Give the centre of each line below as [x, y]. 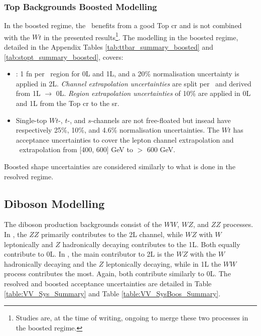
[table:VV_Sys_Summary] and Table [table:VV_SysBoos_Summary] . [112, 293]
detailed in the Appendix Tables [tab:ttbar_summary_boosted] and [109, 47]
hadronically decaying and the [50, 263]
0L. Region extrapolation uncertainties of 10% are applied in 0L [153, 93]
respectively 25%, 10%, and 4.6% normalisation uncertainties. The [117, 130]
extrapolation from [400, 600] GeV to [76, 149]
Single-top [31, 120]
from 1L [28, 93]
